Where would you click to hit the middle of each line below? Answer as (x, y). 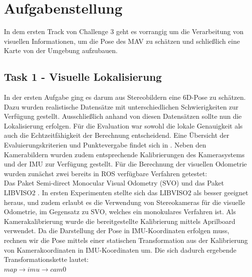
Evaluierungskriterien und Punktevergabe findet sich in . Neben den (105, 145)
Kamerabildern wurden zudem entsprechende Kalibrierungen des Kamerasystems (124, 154)
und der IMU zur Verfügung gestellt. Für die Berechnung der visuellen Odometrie (126, 164)
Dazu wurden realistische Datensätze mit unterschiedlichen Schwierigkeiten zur (121, 106)
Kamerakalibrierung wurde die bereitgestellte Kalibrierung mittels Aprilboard (120, 221)
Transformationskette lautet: (46, 259)
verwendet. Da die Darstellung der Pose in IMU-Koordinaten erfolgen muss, (117, 231)
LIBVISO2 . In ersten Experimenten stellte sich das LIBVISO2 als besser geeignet (126, 193)
